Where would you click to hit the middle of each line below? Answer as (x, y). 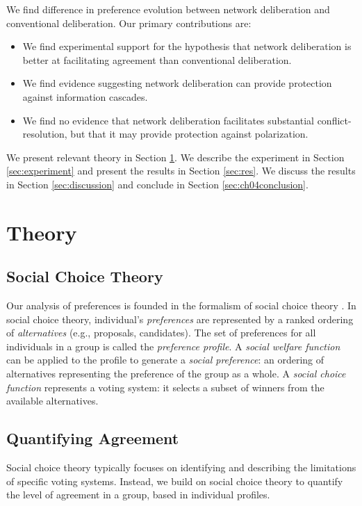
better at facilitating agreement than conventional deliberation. (157, 59)
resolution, (45, 134)
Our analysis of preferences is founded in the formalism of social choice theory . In (181, 305)
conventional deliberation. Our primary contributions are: (129, 23)
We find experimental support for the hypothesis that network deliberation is (187, 46)
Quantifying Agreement (93, 438)
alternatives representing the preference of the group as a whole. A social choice (176, 374)
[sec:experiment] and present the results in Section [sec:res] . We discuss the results (181, 171)
